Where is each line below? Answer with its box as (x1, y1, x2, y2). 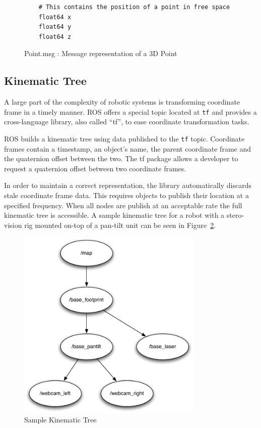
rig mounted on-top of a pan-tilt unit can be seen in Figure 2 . (24, 219, 216, 230)
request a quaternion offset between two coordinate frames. (4, 163, 186, 173)
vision (4, 219, 22, 230)
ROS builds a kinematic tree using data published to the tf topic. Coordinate (4, 133, 245, 144)
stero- (226, 210, 244, 220)
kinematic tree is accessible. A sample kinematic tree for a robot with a (4, 210, 225, 220)
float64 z (38, 33, 72, 40)
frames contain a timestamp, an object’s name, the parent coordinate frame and (4, 143, 251, 154)
